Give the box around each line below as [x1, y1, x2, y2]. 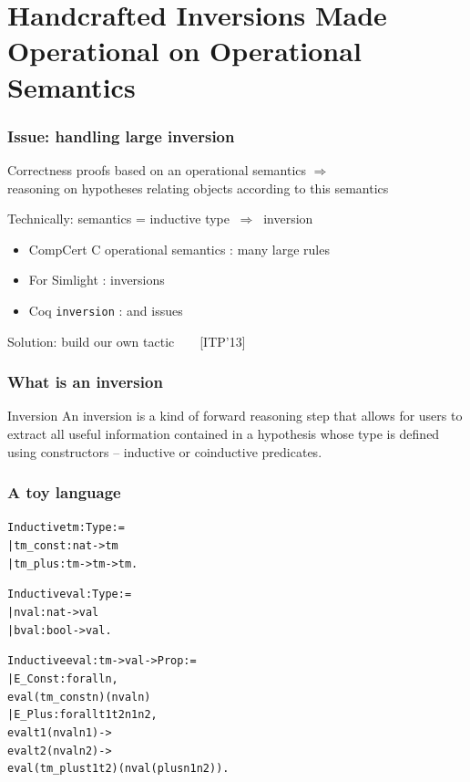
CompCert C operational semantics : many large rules [28, 239, 330, 258]
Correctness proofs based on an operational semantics [7, 160, 307, 179]
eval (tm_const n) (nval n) [7, 690, 151, 704]
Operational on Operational [7, 32, 362, 69]
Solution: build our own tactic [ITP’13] [7, 331, 246, 350]
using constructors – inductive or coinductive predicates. [7, 442, 322, 461]
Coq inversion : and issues [28, 300, 183, 319]
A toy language [7, 481, 121, 504]
